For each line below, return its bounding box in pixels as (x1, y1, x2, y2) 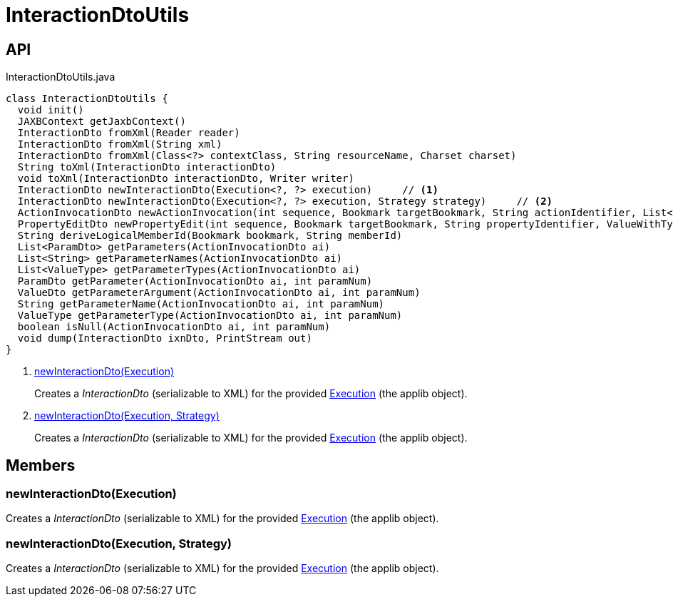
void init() (17, 104, 84, 116)
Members (6, 456, 76, 474)
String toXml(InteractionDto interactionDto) (17, 161, 277, 173)
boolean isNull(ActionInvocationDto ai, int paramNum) (17, 321, 331, 333)
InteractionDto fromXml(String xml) (17, 138, 222, 150)
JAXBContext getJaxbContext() (17, 116, 186, 128)
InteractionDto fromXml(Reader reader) (17, 127, 240, 139)
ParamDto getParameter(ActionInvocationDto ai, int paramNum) (17, 275, 373, 287)
